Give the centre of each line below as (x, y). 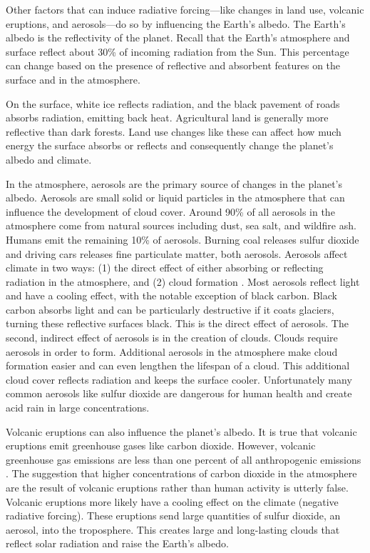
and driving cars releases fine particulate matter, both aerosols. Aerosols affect (177, 253)
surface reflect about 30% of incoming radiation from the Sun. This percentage (178, 51)
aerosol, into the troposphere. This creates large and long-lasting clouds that (173, 529)
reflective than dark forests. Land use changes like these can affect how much (174, 131)
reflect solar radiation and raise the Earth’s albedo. (117, 543)
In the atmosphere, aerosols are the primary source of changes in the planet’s (174, 183)
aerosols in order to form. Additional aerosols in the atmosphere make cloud (172, 351)
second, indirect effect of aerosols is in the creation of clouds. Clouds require (172, 338)
